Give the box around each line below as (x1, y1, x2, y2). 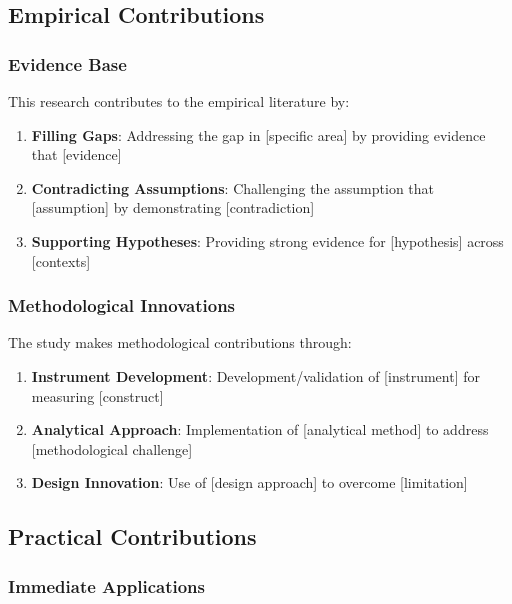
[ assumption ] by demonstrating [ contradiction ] (31, 197, 315, 218)
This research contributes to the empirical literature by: (8, 91, 350, 111)
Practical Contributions (8, 521, 257, 552)
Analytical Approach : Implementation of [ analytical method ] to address (31, 419, 489, 440)
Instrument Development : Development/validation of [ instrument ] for (31, 365, 480, 386)
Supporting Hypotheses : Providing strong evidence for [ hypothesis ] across (31, 230, 504, 251)
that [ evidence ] (31, 144, 122, 165)
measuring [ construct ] (31, 385, 164, 406)
